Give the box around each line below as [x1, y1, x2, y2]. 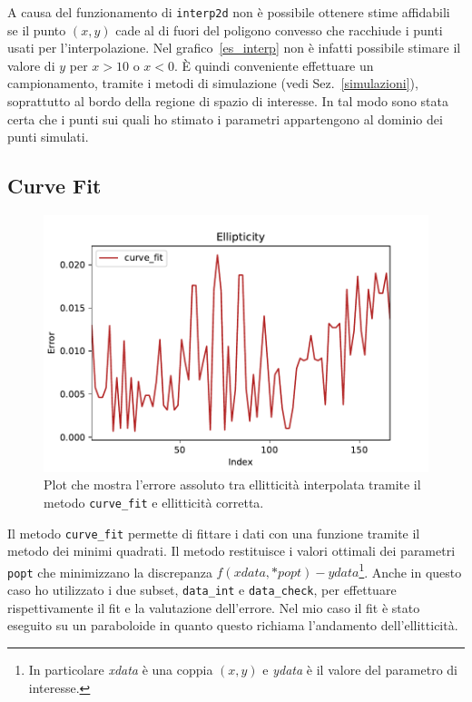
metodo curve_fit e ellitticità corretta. [44, 492, 264, 511]
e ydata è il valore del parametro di [262, 659, 457, 678]
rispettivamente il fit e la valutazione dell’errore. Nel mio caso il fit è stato [7, 598, 420, 617]
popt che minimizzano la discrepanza [7, 562, 212, 581]
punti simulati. [7, 127, 89, 146]
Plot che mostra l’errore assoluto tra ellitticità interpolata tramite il [44, 475, 421, 494]
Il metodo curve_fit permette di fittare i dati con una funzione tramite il [7, 523, 420, 542]
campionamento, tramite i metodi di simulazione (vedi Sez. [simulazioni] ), [7, 74, 418, 93]
